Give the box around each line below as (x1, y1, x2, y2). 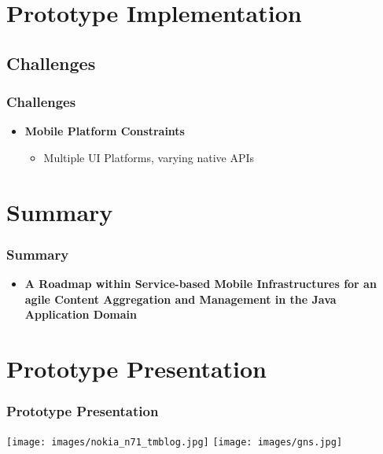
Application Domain (24, 306, 137, 323)
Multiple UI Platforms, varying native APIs (43, 149, 255, 165)
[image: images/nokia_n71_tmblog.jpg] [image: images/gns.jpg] (6, 436, 343, 448)
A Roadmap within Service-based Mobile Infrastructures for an (24, 275, 377, 292)
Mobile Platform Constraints (24, 123, 185, 139)
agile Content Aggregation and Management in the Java (24, 290, 337, 307)
